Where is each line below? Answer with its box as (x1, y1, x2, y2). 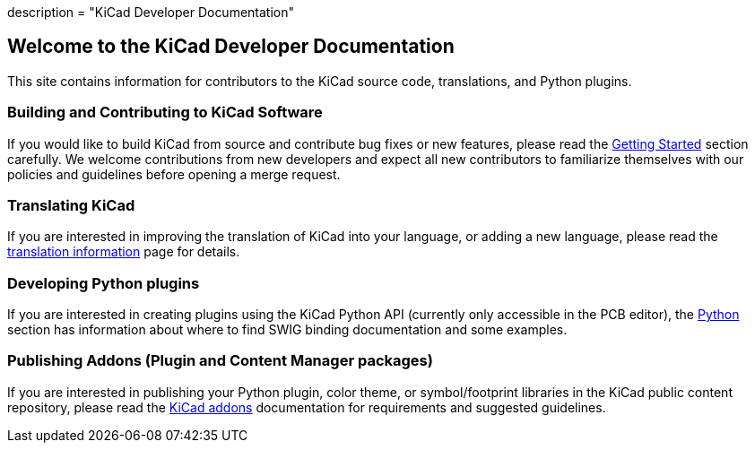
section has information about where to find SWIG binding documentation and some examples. (7, 322, 568, 338)
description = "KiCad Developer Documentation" (7, 4, 295, 20)
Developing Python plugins (7, 273, 200, 292)
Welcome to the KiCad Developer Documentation (7, 35, 455, 58)
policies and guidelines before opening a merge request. (7, 166, 341, 182)
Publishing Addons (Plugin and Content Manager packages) (7, 351, 433, 370)
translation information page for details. (7, 244, 240, 260)
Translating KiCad (7, 195, 135, 214)
